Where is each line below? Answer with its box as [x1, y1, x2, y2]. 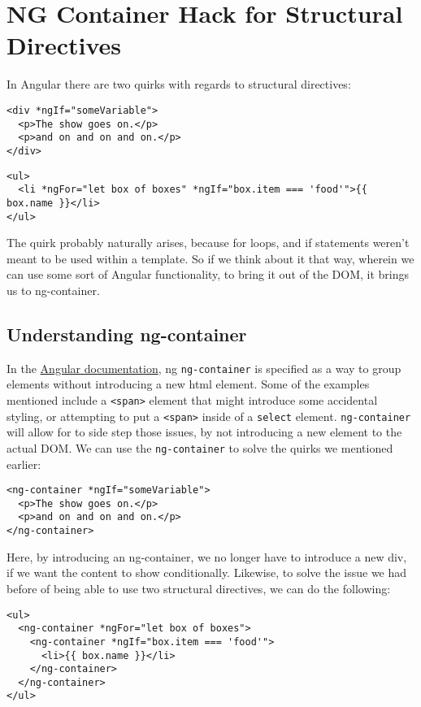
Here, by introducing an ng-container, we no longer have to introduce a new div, [7, 548, 407, 565]
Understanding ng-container [7, 321, 247, 346]
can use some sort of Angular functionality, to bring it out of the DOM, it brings [7, 266, 409, 283]
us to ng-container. [7, 281, 100, 298]
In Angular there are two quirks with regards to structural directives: [7, 76, 351, 93]
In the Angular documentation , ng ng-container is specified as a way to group [7, 359, 401, 376]
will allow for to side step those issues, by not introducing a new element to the [7, 423, 402, 440]
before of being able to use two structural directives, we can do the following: [7, 579, 391, 596]
